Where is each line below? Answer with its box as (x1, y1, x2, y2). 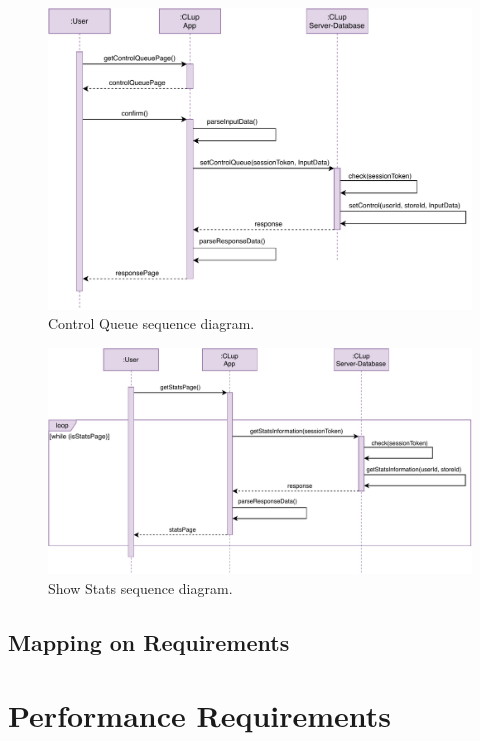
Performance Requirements (8, 695, 392, 736)
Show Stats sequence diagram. (48, 577, 233, 598)
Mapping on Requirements (8, 626, 290, 657)
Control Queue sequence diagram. (48, 313, 255, 334)
